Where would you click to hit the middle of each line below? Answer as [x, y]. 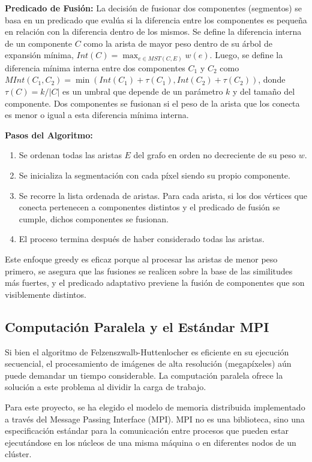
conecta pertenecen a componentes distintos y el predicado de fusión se [149, 207]
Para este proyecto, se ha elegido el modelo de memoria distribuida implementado [155, 407]
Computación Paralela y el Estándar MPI [137, 326]
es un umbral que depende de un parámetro [143, 91]
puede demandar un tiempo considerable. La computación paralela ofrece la [144, 375]
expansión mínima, [39, 55]
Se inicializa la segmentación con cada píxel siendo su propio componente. [154, 175]
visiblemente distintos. [46, 294]
